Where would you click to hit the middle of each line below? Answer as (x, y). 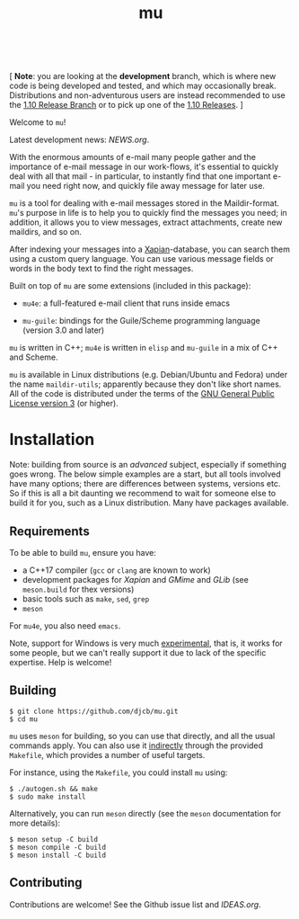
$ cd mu (24, 719)
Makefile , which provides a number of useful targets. (107, 754)
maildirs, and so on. (46, 232)
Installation (52, 440)
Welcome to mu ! (38, 122)
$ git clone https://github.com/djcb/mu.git (94, 711)
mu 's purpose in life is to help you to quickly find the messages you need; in (148, 213)
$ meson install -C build (57, 855)
